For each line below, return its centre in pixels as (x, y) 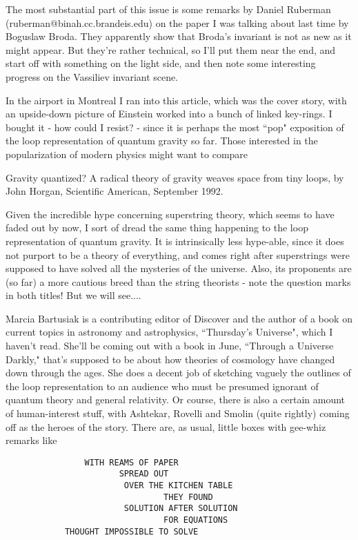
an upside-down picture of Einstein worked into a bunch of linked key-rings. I (169, 114)
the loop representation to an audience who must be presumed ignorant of (162, 386)
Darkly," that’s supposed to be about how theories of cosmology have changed (170, 359)
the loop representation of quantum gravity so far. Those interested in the (162, 141)
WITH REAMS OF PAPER (131, 462)
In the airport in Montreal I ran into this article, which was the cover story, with (176, 100)
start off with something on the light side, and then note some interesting (161, 63)
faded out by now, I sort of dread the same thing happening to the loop (157, 228)
